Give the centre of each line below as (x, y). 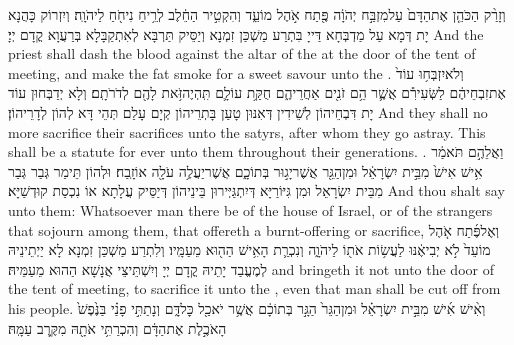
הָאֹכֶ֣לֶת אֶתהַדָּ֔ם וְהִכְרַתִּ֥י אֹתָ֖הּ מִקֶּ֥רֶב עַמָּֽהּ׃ (117, 327)
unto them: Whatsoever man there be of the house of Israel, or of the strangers (250, 209)
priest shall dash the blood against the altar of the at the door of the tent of (242, 53)
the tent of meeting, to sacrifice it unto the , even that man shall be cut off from (254, 288)
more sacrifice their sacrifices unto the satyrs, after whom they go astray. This (247, 131)
